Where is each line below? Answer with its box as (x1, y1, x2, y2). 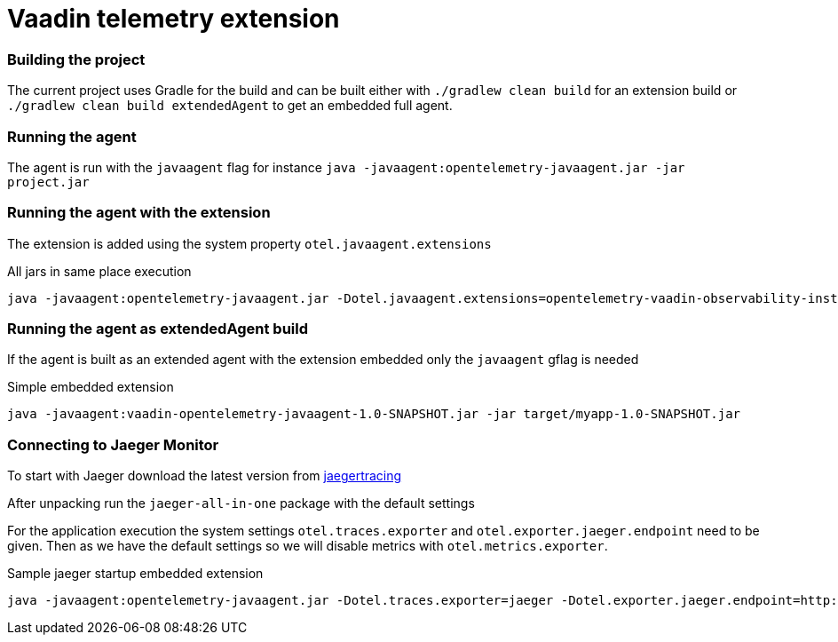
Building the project (7, 50, 146, 68)
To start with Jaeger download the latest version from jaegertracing (7, 468, 402, 484)
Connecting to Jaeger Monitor (7, 435, 219, 454)
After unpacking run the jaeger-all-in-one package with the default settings (7, 495, 475, 511)
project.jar (7, 174, 90, 189)
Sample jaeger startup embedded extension (7, 566, 264, 582)
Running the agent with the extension (7, 203, 271, 222)
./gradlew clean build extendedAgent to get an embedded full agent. (7, 98, 453, 114)
